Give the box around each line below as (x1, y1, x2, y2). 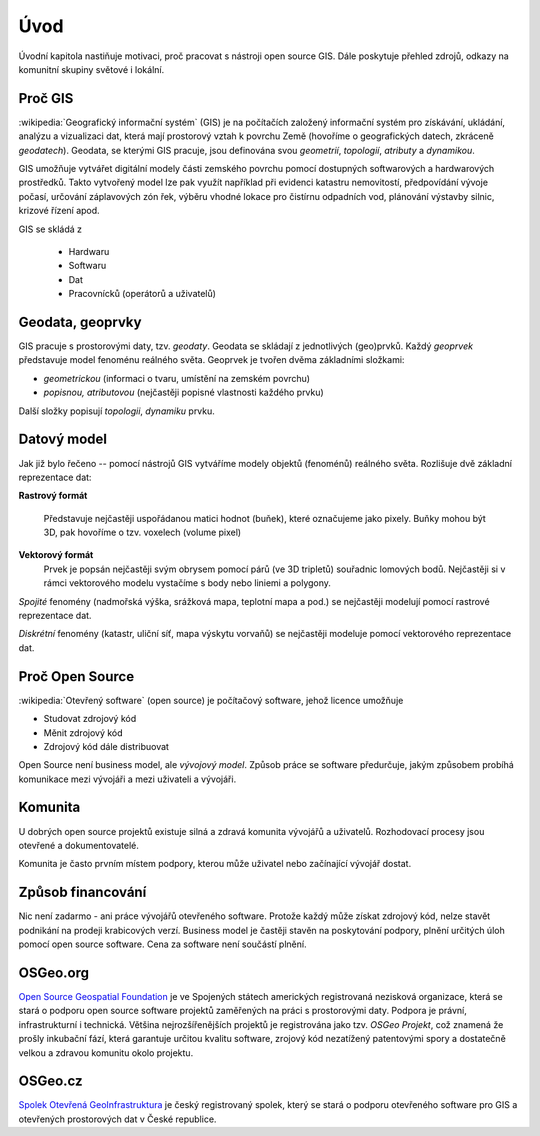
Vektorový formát (18, 549, 94, 561)
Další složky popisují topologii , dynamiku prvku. (18, 405, 215, 417)
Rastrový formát (18, 490, 88, 502)
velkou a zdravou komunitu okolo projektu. (18, 1046, 194, 1059)
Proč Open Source (18, 668, 135, 685)
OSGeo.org (18, 964, 90, 981)
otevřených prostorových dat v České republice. (18, 1113, 217, 1125)
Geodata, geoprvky (18, 313, 142, 330)
